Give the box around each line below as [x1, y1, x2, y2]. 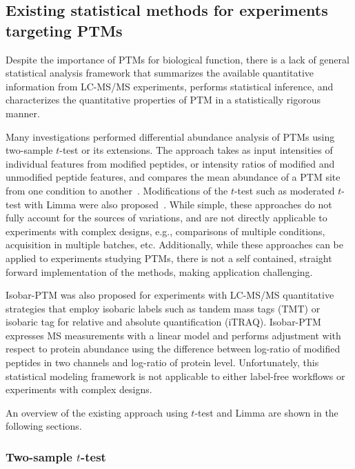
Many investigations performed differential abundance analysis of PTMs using [6, 129, 335, 143]
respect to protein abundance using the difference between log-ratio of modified [6, 341, 341, 356]
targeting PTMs [6, 19, 123, 41]
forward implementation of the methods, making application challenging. [6, 264, 313, 279]
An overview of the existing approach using [6, 405, 188, 419]
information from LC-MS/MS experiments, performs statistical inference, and [6, 79, 334, 93]
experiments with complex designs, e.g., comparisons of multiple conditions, [6, 223, 325, 238]
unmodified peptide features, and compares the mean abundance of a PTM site [6, 170, 341, 184]
